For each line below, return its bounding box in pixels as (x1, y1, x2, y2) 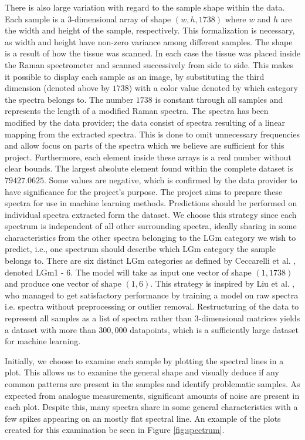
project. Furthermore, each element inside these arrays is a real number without (5, 150, 292, 163)
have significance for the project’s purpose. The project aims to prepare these (5, 185, 283, 197)
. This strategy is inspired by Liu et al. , (150, 277, 295, 290)
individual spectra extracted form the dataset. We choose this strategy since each (5, 208, 297, 220)
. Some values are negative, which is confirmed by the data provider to (43, 173, 297, 186)
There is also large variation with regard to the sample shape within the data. (5, 1, 285, 13)
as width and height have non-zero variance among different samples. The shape (5, 35, 293, 48)
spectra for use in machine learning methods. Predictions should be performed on (5, 197, 297, 209)
